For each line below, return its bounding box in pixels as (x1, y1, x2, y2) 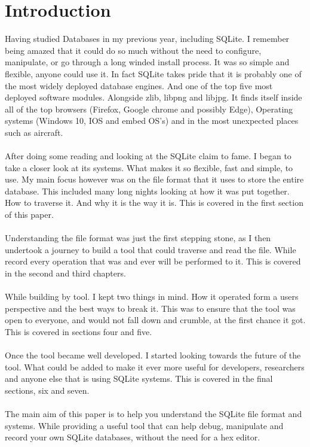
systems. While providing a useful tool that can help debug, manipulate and (5, 419, 284, 431)
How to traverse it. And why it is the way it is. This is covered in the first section (5, 196, 303, 209)
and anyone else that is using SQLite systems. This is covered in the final (5, 372, 273, 385)
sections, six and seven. (5, 384, 90, 396)
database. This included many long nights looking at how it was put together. (5, 184, 290, 197)
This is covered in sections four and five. (5, 325, 152, 337)
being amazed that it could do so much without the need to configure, (5, 44, 262, 56)
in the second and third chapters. (5, 267, 126, 279)
